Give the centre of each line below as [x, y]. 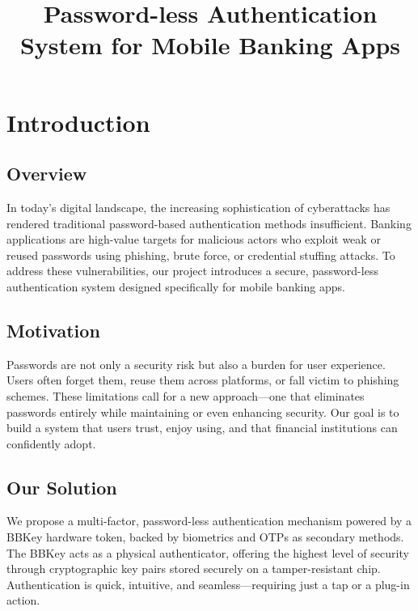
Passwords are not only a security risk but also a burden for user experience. [196, 364]
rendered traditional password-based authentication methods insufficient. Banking [209, 223]
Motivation [53, 330]
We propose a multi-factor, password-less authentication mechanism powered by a [209, 521]
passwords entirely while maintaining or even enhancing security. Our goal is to [203, 412]
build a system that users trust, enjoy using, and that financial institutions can [202, 428]
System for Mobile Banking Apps [210, 45]
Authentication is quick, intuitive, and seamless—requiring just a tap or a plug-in [208, 584]
